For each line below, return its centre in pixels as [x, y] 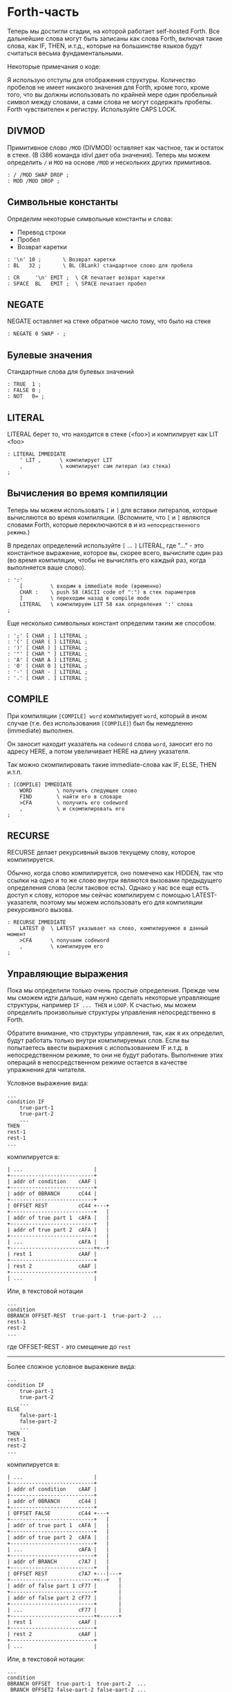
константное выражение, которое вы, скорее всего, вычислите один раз [115, 552]
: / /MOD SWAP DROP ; [38, 175]
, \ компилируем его [61, 946]
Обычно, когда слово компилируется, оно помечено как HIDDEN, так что [115, 873]
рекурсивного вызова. [40, 910]
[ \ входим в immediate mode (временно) [91, 586]
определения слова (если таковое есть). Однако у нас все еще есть [108, 888]
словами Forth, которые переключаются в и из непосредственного [104, 525]
